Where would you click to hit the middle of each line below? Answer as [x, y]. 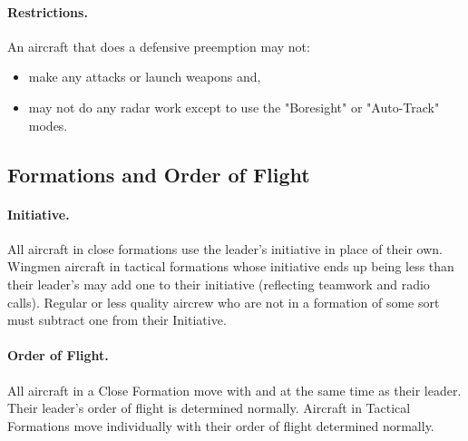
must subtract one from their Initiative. [117, 320]
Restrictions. [48, 11]
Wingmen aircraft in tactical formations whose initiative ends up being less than [231, 266]
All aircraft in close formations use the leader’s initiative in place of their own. [225, 248]
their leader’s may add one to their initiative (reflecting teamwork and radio [219, 284]
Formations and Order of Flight [159, 174]
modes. [48, 125]
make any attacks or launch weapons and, [145, 77]
